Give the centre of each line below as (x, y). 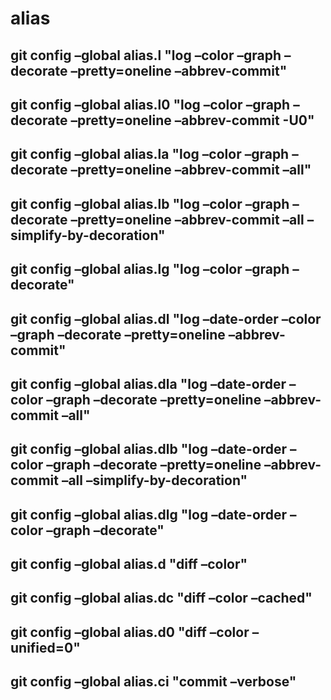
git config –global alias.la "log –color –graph (150, 154)
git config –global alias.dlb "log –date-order (149, 449)
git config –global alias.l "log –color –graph (146, 55)
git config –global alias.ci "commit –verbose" (153, 682)
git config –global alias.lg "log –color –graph (150, 269)
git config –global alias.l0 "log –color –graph (150, 104)
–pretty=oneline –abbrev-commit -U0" (192, 120)
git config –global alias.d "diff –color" (129, 564)
